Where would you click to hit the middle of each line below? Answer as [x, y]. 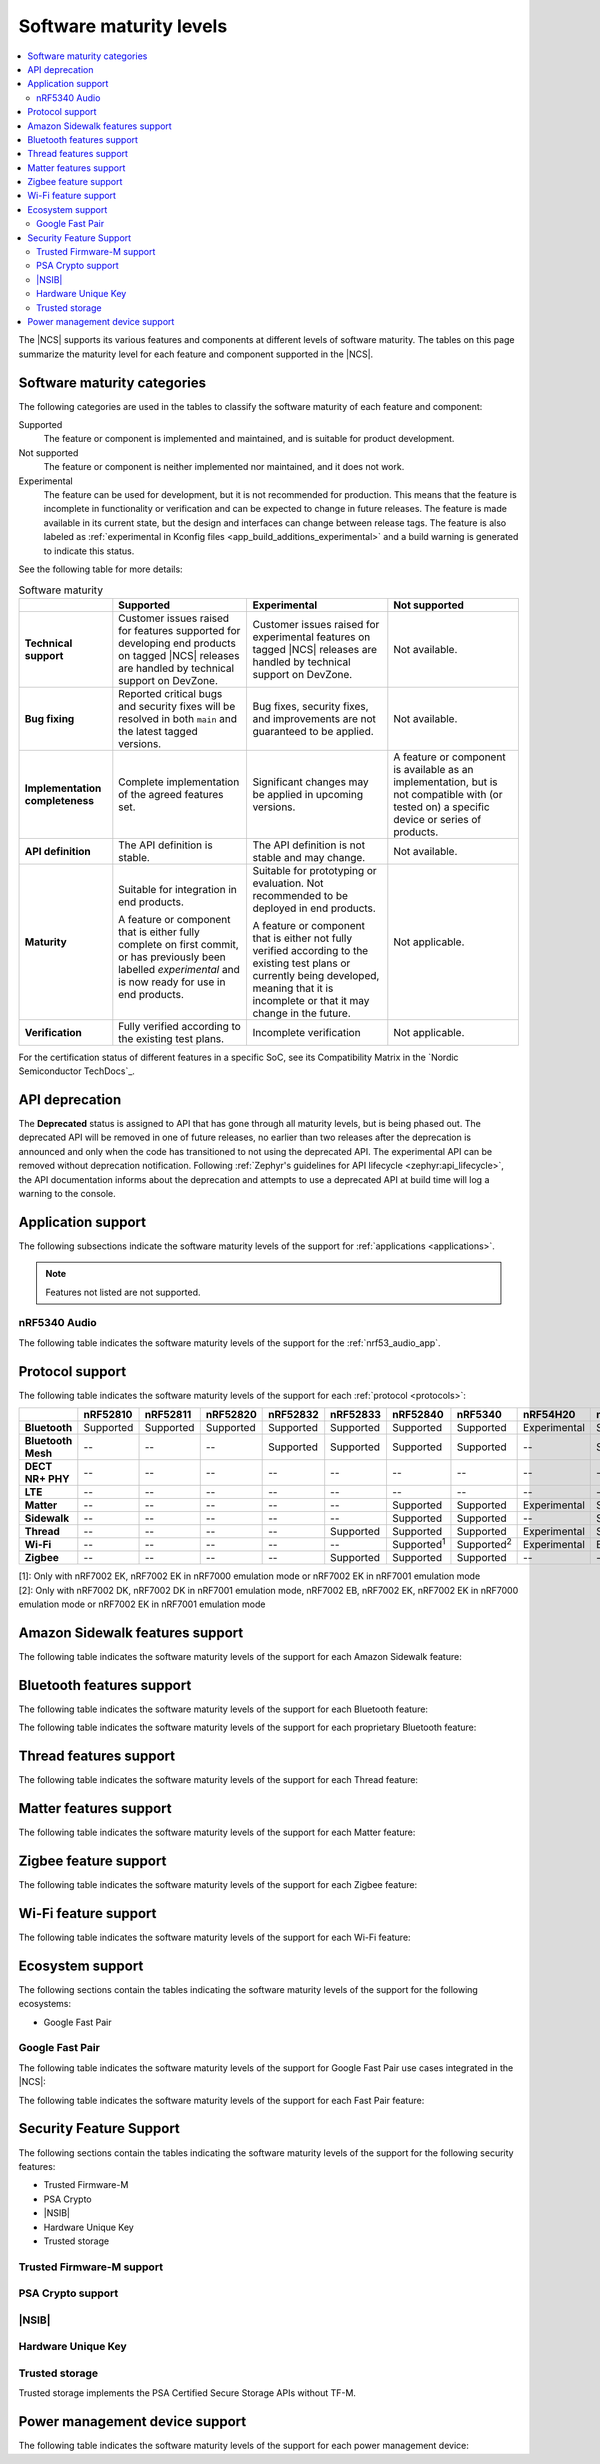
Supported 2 [484, 1544]
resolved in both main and [178, 718]
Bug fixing [49, 718]
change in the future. [301, 1013]
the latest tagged [158, 731]
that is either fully [159, 932]
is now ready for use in [172, 982]
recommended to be [300, 895]
